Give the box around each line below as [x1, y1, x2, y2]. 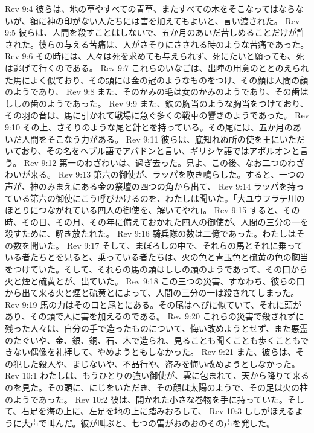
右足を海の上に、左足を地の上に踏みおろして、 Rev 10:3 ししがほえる [21, 405, 295, 417]
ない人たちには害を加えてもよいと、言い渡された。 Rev [80, 14, 300, 27]
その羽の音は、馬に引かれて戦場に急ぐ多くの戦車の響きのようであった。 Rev [5, 109, 310, 121]
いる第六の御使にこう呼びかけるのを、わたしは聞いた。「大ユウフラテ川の [13, 191, 305, 204]
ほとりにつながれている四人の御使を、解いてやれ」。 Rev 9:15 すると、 [5, 204, 283, 216]
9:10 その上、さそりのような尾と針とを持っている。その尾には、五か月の [5, 120, 293, 133]
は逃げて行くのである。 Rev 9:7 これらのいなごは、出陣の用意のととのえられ [5, 61, 309, 74]
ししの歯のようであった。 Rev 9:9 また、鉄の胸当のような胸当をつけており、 [5, 97, 309, 109]
